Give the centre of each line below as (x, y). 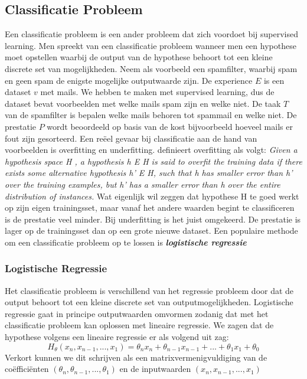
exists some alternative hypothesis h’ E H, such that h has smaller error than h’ (149, 173)
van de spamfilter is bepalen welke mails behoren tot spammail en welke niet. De (151, 115)
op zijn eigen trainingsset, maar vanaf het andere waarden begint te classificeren (150, 208)
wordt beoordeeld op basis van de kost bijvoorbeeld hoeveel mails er (170, 126)
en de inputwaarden (155, 369)
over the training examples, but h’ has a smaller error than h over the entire (143, 184)
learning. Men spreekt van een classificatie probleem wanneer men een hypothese (151, 45)
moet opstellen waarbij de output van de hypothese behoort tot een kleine (139, 57)
